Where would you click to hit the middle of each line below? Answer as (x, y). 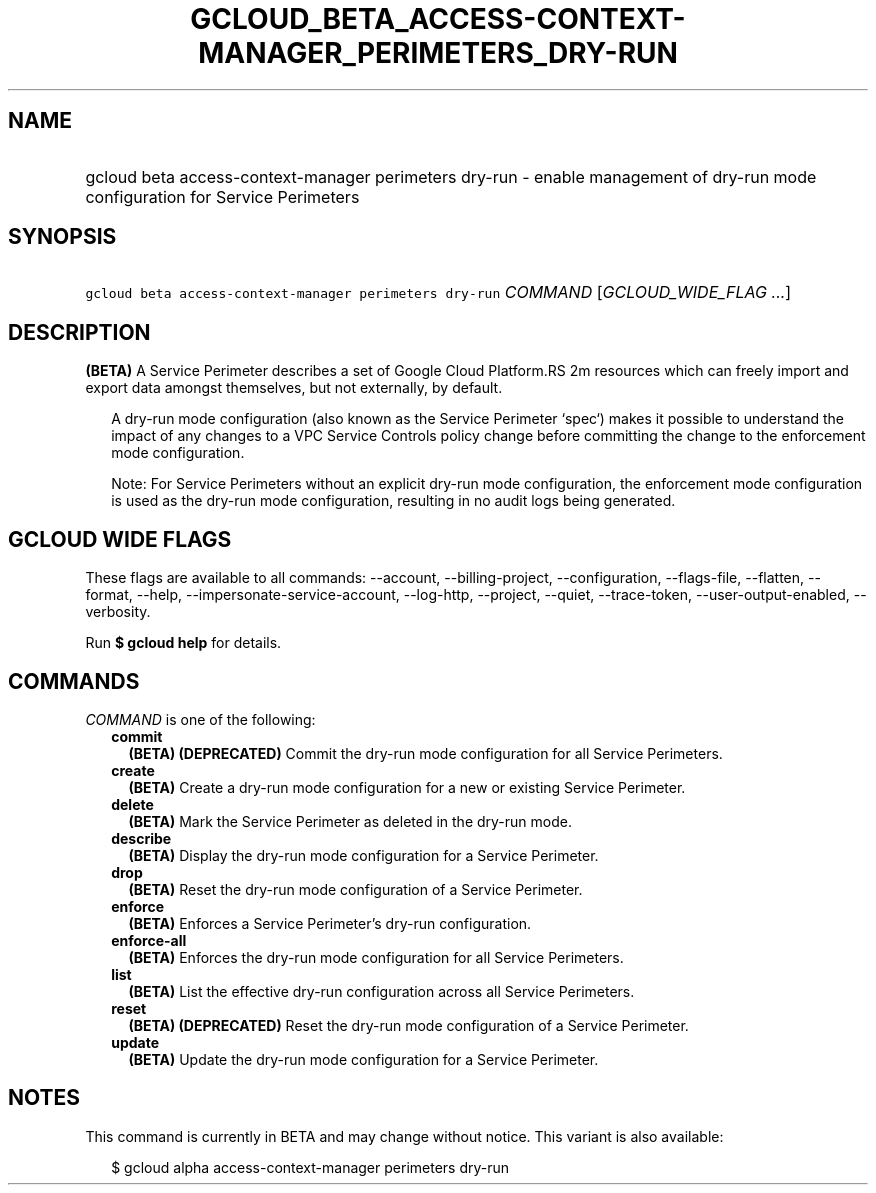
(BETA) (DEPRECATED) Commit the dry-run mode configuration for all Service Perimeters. (425, 753)
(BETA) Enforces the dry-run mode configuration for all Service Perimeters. (376, 957)
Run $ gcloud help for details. (183, 643)
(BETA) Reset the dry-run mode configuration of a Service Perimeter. (355, 889)
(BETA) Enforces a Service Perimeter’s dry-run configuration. (330, 923)
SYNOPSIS (62, 237)
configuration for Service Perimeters (222, 196)
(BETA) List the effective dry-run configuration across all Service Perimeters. (381, 991)
